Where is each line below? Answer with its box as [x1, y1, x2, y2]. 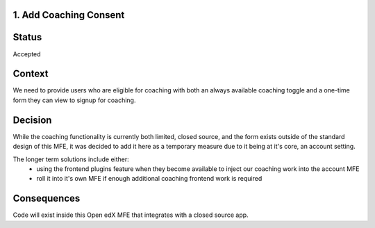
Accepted [12, 49, 41, 58]
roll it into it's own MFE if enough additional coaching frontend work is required [36, 174, 262, 183]
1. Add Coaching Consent [12, 9, 125, 21]
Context [12, 68, 49, 80]
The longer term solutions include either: [12, 155, 130, 163]
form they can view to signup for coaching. [12, 96, 136, 104]
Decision [12, 114, 52, 126]
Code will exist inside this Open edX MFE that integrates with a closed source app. [12, 211, 249, 219]
